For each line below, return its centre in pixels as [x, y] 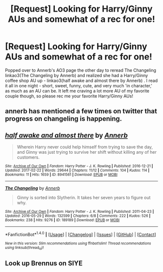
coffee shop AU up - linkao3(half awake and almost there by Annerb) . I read [81, 80]
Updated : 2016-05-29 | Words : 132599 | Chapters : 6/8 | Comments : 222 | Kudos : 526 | [78, 216]
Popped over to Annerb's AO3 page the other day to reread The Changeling [81, 70]
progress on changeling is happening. [64, 119]
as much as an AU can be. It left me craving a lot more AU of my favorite [77, 91]
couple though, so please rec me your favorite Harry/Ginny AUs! [69, 96]
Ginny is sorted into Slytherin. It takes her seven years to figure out [84, 198]
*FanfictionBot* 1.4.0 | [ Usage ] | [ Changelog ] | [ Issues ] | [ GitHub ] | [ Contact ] [81, 234]
